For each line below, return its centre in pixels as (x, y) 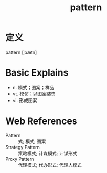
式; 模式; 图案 (32, 141)
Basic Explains (37, 73)
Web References (41, 121)
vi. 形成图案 (25, 100)
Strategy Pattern (23, 147)
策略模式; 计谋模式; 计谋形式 (48, 153)
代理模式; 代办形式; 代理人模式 (50, 165)
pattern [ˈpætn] (21, 52)
